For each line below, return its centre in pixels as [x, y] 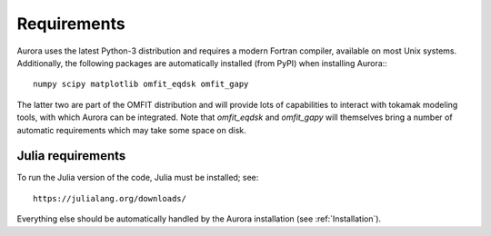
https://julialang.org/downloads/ [110, 198]
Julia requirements [71, 156]
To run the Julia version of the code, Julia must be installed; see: [138, 178]
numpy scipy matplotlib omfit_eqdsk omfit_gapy [141, 84]
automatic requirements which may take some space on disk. [132, 130]
